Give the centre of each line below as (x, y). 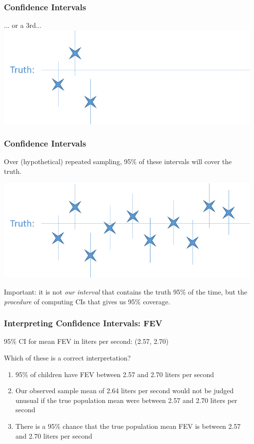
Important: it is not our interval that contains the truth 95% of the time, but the (126, 292)
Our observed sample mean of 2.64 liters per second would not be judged (125, 391)
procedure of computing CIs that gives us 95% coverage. (87, 301)
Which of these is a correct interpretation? (67, 358)
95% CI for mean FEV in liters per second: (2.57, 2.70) (86, 341)
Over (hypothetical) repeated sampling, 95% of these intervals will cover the (118, 161)
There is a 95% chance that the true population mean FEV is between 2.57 (128, 426)
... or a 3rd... (23, 25)
